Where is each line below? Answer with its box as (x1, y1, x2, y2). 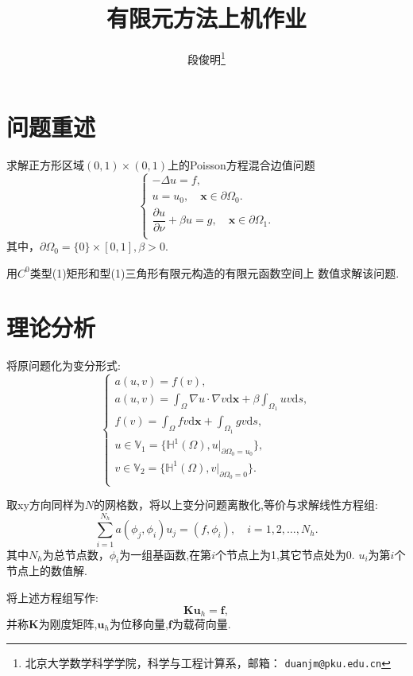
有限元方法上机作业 (106, 2, 307, 34)
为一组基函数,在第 (119, 546, 212, 562)
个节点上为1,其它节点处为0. (214, 546, 355, 562)
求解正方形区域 (6, 157, 84, 173)
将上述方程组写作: (6, 589, 98, 605)
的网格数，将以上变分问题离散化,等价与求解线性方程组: (94, 496, 378, 513)
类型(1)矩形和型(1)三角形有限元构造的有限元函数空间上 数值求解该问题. (29, 264, 399, 281)
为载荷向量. (172, 616, 231, 631)
